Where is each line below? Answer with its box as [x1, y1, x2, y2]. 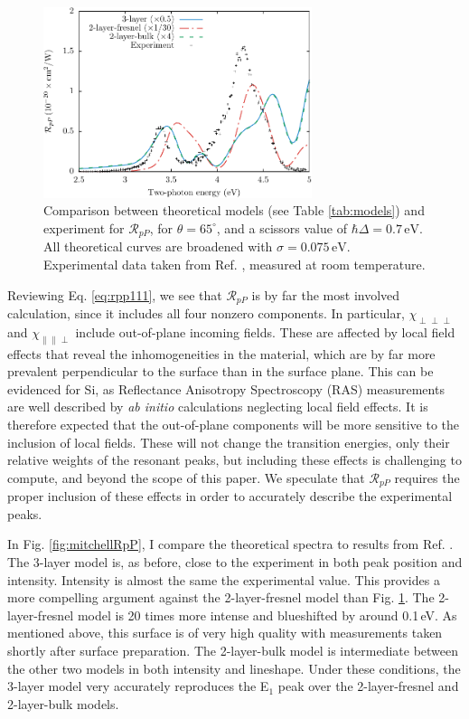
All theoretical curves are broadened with [43, 237, 273, 256]
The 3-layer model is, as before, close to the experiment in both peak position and [7, 553, 463, 572]
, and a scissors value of [216, 218, 347, 237]
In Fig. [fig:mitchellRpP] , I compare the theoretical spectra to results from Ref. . [7, 535, 454, 553]
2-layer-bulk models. [7, 694, 119, 713]
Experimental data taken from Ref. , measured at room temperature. [43, 255, 426, 274]
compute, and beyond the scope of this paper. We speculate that [7, 468, 365, 487]
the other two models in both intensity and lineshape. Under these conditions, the [7, 658, 461, 677]
